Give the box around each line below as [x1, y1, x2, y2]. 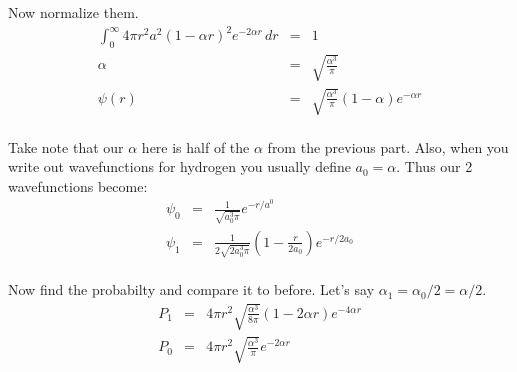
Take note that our [8, 136, 124, 157]
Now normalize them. [8, 2, 139, 22]
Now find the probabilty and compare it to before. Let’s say [8, 279, 375, 300]
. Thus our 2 [396, 156, 473, 177]
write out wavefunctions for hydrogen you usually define [8, 156, 351, 177]
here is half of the [141, 136, 250, 157]
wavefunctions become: [8, 175, 148, 196]
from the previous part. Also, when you [267, 136, 509, 157]
